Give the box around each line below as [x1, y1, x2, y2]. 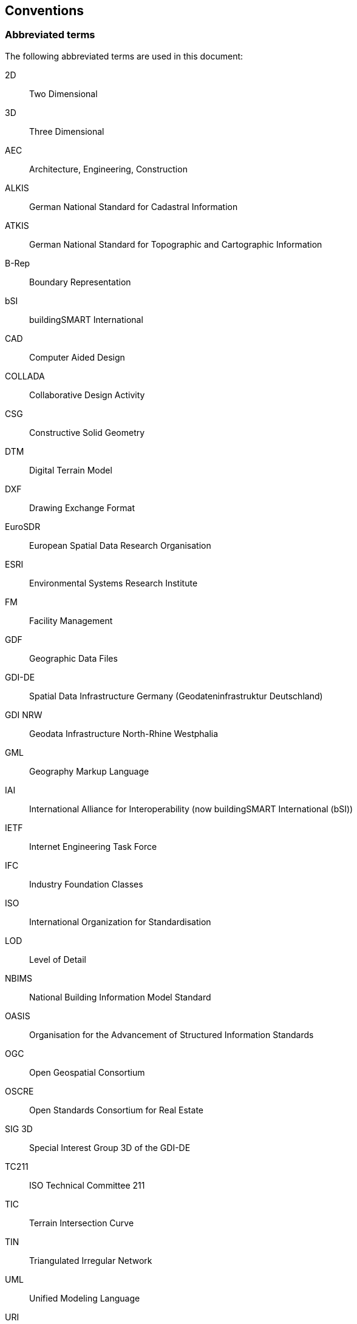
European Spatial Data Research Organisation [29, 540, 211, 551]
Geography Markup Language [29, 766, 149, 776]
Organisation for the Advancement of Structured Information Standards [29, 1029, 314, 1040]
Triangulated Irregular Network [29, 1255, 152, 1266]
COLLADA [5, 370, 45, 381]
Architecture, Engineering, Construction [29, 163, 188, 174]
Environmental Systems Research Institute [29, 577, 198, 588]
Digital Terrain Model [29, 464, 112, 475]
